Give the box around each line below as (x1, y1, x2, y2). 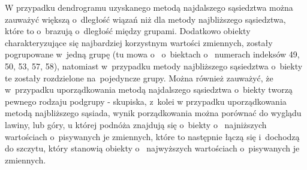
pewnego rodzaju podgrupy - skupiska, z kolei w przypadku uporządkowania (5, 95, 287, 107)
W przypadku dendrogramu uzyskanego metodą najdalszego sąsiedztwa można (5, 1, 293, 13)
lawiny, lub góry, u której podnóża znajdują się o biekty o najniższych (5, 118, 267, 130)
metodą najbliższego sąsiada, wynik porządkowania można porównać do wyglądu (5, 107, 302, 119)
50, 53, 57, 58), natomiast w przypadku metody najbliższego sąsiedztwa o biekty (5, 59, 303, 72)
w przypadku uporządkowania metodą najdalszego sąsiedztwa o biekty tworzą (5, 83, 293, 96)
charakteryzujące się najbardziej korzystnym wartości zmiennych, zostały (5, 36, 273, 48)
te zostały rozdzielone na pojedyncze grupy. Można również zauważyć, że (5, 71, 273, 84)
